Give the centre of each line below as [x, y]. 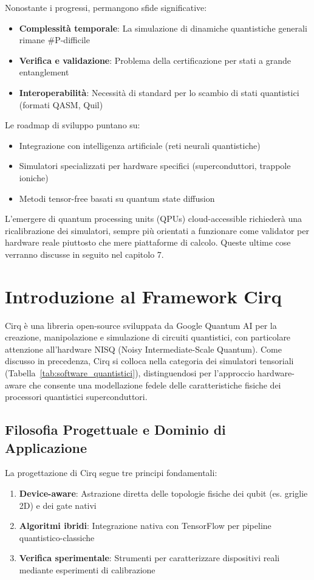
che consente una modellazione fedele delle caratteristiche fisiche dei [155, 385]
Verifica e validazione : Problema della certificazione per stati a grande [155, 60]
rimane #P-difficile [54, 40]
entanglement [44, 72]
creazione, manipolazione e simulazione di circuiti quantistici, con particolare [148, 337]
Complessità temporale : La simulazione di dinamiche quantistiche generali [163, 28]
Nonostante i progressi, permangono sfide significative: [106, 7]
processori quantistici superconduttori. [76, 397]
